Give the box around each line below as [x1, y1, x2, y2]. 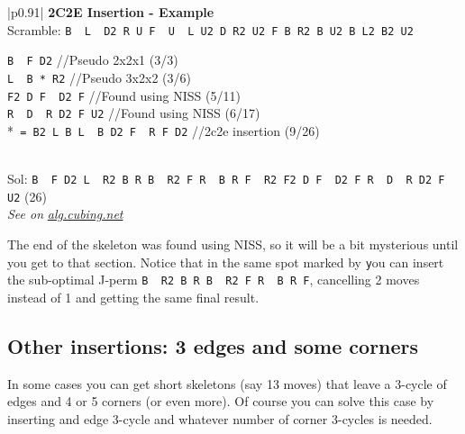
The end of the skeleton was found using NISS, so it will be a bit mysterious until [7, 235, 459, 254]
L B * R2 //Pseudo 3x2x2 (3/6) [7, 68, 191, 86]
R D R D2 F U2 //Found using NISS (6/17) [7, 104, 260, 122]
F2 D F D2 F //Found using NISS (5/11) [7, 86, 241, 104]
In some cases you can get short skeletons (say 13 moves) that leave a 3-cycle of [7, 374, 447, 393]
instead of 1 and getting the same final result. [7, 287, 260, 306]
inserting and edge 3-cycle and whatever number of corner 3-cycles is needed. [7, 409, 433, 428]
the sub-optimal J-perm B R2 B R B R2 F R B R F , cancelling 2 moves [7, 270, 420, 289]
